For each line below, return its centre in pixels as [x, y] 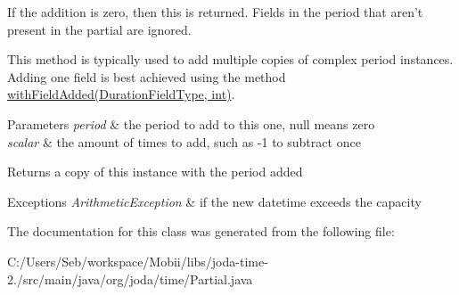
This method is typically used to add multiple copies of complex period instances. [230, 59]
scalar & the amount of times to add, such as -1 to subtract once [184, 141]
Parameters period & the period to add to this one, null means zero [191, 123]
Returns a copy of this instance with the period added [155, 172]
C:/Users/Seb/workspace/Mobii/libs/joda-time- [138, 261]
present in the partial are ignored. [99, 29]
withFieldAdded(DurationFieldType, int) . [121, 94]
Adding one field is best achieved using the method [147, 76]
